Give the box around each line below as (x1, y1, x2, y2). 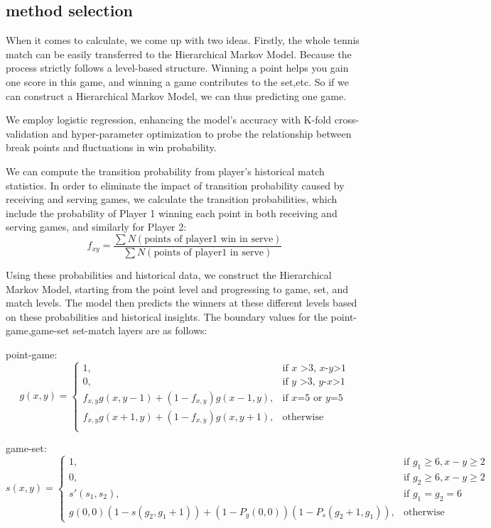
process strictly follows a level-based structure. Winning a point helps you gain (6, 60, 349, 75)
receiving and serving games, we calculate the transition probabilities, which (6, 192, 338, 207)
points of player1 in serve (153, 247, 264, 258)
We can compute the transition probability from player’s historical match (6, 163, 325, 178)
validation (6, 126, 49, 141)
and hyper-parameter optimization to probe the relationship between (51, 126, 352, 141)
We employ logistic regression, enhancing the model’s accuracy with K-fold (6, 112, 332, 127)
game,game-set (6, 323, 70, 338)
